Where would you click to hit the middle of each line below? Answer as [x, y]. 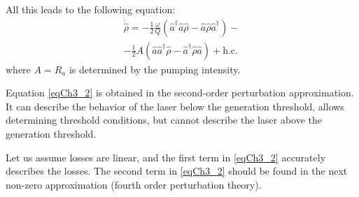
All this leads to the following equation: [91, 9]
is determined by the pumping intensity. [155, 69]
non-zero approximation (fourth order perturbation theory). [134, 184]
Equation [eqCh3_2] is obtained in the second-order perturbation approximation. [180, 93]
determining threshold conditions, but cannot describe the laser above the [164, 120]
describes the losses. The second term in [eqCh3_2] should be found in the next [177, 171]
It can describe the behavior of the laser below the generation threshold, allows [175, 106]
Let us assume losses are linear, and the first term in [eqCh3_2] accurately [166, 157]
